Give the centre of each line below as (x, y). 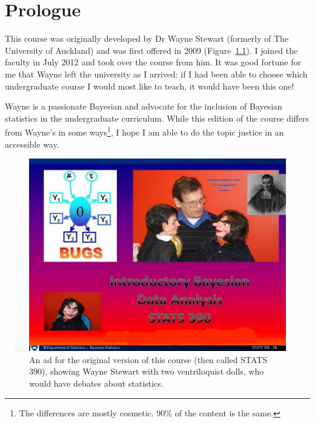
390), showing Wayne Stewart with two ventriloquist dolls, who (147, 371)
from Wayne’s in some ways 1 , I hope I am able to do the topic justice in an (144, 131)
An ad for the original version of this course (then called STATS (148, 359)
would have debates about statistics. (96, 383)
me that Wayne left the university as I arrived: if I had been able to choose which (156, 74)
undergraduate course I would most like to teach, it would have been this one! (150, 86)
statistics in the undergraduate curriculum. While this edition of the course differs (157, 118)
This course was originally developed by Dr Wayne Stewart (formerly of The (147, 38)
